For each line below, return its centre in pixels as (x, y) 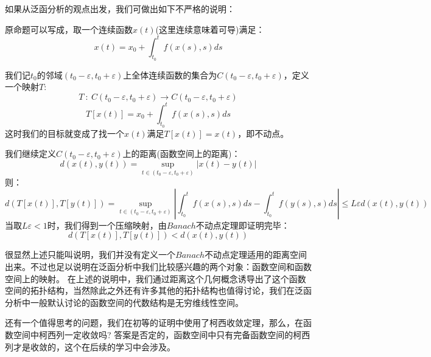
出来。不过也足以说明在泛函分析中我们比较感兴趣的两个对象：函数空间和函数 (158, 266)
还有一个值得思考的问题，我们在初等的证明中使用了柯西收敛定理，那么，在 (154, 323)
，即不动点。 (263, 133)
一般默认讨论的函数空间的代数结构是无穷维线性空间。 (137, 302)
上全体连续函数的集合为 (170, 75)
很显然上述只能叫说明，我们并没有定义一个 (90, 255)
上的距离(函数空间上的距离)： (181, 154)
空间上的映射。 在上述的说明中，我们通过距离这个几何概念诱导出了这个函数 (156, 278)
